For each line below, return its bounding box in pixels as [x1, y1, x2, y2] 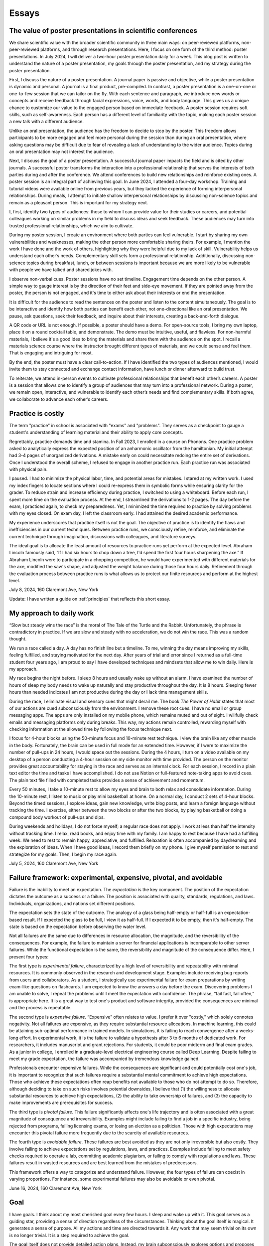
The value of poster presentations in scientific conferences [9, 26, 198, 35]
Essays [9, 7, 40, 18]
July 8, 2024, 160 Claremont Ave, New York [9, 587, 99, 593]
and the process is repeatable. [9, 1005, 72, 1011]
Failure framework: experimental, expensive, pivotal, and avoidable [9, 873, 223, 882]
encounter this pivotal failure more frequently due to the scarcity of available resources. [9, 1129, 189, 1136]
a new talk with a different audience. [9, 119, 84, 125]
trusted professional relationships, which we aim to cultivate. [9, 222, 134, 229]
